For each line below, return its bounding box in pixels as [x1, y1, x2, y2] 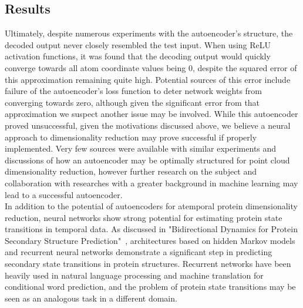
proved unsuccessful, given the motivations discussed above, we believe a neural [5, 119, 291, 131]
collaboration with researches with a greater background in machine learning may [5, 176, 298, 189]
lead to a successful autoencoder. [5, 188, 123, 200]
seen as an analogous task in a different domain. [5, 292, 177, 304]
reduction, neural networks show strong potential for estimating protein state [5, 211, 282, 223]
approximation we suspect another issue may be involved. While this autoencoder [5, 108, 298, 120]
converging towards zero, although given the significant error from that [5, 96, 260, 108]
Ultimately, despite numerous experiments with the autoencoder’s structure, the [5, 27, 293, 39]
